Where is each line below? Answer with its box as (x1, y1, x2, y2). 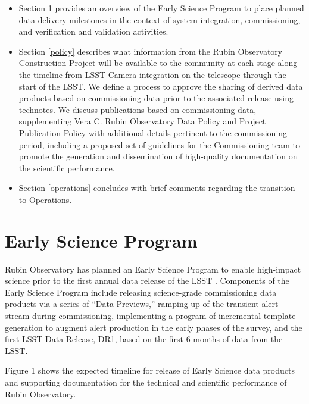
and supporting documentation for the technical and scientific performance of (5, 375, 287, 388)
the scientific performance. (18, 161, 115, 174)
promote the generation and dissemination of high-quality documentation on (18, 150, 298, 162)
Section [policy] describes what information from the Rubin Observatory (18, 45, 283, 57)
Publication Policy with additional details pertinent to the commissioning (18, 126, 288, 139)
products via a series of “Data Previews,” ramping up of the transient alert (5, 297, 279, 310)
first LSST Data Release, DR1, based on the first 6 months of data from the (5, 333, 283, 345)
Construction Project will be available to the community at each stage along (18, 57, 298, 69)
